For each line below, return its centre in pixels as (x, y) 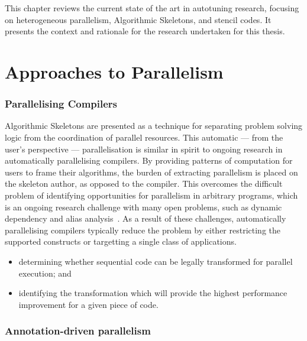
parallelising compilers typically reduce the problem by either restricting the (143, 230)
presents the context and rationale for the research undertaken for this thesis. (145, 31)
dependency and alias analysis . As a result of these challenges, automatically (146, 218)
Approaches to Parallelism (114, 71)
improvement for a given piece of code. (88, 304)
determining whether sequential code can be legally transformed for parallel (156, 261)
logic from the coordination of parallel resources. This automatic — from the (144, 137)
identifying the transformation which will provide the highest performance (153, 293)
